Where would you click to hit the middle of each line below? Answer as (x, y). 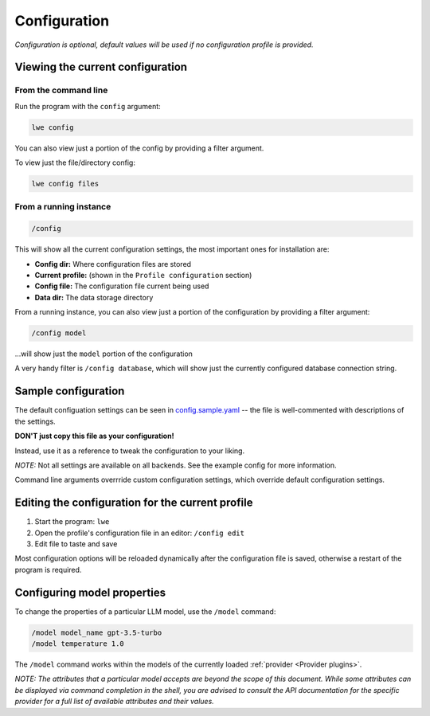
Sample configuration (70, 391)
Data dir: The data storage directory (94, 297)
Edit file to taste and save (76, 544)
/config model (59, 333)
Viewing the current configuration (101, 67)
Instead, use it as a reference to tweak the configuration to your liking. (130, 451)
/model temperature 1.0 (78, 644)
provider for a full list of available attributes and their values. (114, 702)
